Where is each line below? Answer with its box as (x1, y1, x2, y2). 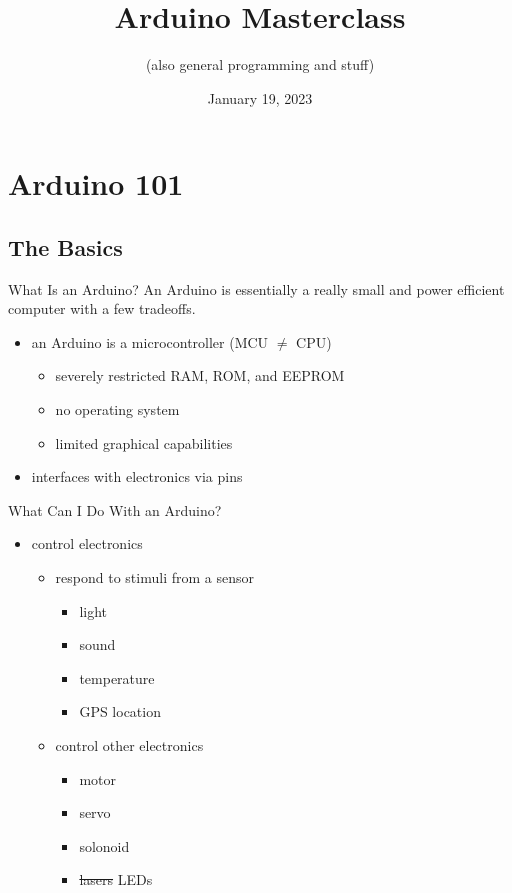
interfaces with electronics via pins (31, 466, 243, 487)
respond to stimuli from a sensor (55, 567, 254, 588)
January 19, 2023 (207, 87, 313, 108)
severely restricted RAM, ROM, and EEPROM (55, 365, 345, 386)
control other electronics (55, 735, 204, 756)
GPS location (79, 701, 161, 722)
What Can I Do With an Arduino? (8, 499, 222, 520)
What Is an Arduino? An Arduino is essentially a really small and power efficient (8, 278, 505, 299)
